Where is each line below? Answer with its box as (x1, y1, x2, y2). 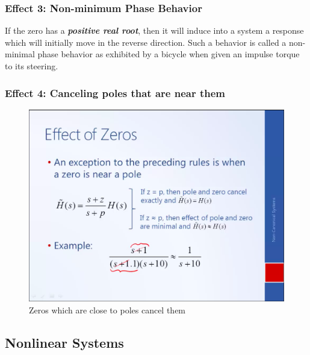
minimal (5, 48, 35, 60)
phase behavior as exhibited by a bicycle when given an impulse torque (37, 48, 300, 60)
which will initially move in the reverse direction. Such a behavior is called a (5, 36, 287, 48)
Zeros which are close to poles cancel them (29, 303, 186, 316)
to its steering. (5, 60, 58, 72)
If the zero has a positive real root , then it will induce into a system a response (5, 24, 304, 37)
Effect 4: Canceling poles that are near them (5, 85, 226, 100)
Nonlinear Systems (5, 333, 124, 351)
